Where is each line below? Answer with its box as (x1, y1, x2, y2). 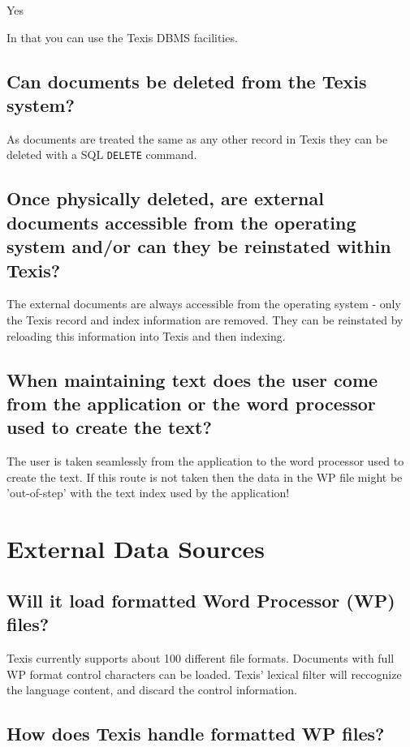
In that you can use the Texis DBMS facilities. (6, 28, 238, 45)
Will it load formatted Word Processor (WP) (6, 587, 395, 612)
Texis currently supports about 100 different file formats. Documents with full (6, 649, 395, 666)
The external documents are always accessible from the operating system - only (6, 295, 401, 312)
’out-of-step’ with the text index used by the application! (6, 484, 290, 501)
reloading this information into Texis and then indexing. (6, 327, 286, 344)
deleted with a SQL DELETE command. (6, 146, 197, 163)
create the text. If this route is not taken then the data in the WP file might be (6, 468, 403, 485)
